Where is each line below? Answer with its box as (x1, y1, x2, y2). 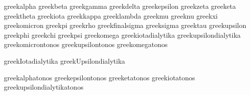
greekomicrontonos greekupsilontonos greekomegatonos (4, 39, 168, 49)
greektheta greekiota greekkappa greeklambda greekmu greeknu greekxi (4, 10, 218, 21)
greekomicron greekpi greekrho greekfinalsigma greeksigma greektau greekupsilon (4, 20, 247, 30)
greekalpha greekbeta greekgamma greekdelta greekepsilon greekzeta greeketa (4, 1, 236, 11)
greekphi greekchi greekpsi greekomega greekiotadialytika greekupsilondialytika (4, 29, 241, 40)
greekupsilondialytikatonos (4, 82, 84, 92)
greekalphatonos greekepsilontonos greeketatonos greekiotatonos (4, 72, 195, 82)
